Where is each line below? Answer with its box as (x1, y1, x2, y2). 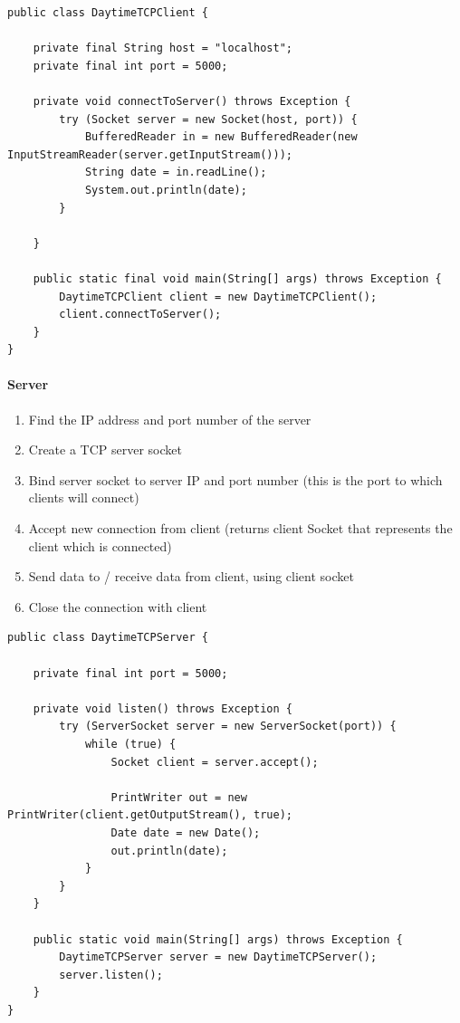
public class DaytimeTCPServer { (7, 631, 208, 645)
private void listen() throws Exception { (33, 702, 292, 715)
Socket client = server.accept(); (110, 755, 319, 769)
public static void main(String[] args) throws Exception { (33, 932, 403, 946)
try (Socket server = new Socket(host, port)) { (59, 112, 358, 126)
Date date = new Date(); (110, 826, 261, 839)
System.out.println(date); (84, 183, 247, 196)
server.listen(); (59, 968, 163, 981)
